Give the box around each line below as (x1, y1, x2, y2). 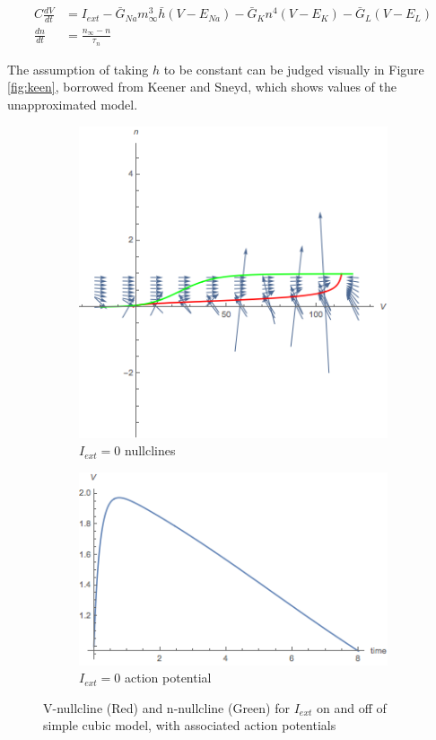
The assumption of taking (7, 59, 149, 78)
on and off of (316, 698, 387, 717)
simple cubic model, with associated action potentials (43, 716, 336, 735)
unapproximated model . (7, 95, 138, 114)
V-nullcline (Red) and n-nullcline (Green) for (43, 698, 290, 717)
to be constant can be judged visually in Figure (163, 59, 424, 78)
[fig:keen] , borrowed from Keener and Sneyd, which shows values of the (7, 77, 397, 96)
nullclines (125, 441, 176, 460)
